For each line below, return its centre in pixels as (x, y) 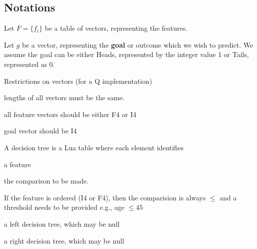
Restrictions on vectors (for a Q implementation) (78, 81)
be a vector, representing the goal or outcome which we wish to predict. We (138, 44)
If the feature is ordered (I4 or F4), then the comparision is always (105, 197)
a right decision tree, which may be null (64, 240)
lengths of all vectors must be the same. (64, 97)
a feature (18, 164)
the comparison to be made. (46, 181)
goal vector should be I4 (41, 131)
